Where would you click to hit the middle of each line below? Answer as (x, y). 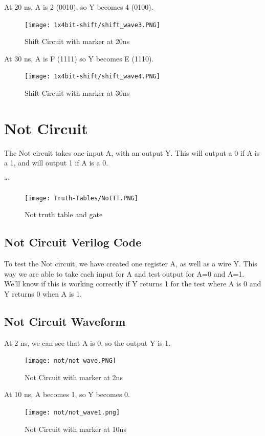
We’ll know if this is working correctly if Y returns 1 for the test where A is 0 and (133, 284)
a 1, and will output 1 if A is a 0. (56, 163)
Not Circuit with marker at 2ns (74, 377)
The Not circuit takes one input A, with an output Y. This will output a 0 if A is (132, 152)
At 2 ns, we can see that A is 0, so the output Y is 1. (87, 342)
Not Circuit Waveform (65, 321)
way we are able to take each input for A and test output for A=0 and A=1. (124, 273)
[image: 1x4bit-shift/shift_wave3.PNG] (92, 25)
